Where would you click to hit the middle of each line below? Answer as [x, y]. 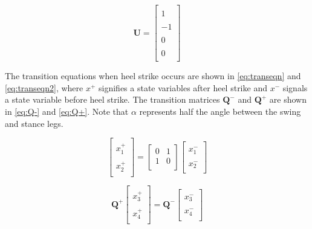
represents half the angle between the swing [220, 111]
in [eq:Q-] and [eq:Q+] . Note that [67, 111]
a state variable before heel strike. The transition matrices [112, 99]
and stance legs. [34, 123]
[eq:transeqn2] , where [44, 87]
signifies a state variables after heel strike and [183, 87]
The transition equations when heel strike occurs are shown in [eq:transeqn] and [153, 76]
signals [295, 87]
